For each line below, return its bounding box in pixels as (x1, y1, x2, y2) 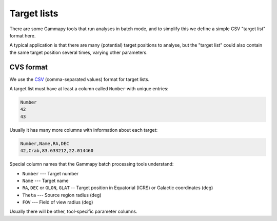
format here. (9, 32, 36, 38)
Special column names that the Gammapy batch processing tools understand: (9, 161, 174, 167)
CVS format (9, 63, 48, 71)
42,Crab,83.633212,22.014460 (20, 148, 94, 154)
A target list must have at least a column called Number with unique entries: (9, 86, 169, 92)
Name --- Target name (22, 177, 69, 184)
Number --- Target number (22, 170, 79, 176)
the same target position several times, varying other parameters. (9, 49, 148, 55)
